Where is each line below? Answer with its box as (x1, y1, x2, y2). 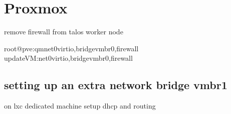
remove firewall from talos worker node (4, 26, 123, 37)
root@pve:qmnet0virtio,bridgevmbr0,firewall (4, 43, 139, 53)
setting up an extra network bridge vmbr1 (4, 77, 227, 93)
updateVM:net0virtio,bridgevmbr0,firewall (4, 53, 133, 63)
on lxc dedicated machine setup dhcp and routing (4, 101, 156, 111)
